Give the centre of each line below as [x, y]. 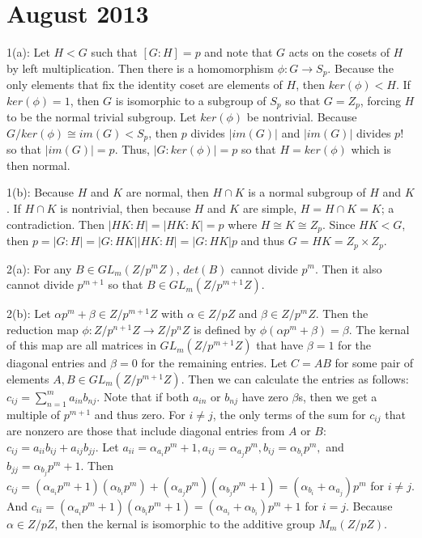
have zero [265, 396]
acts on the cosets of [339, 52]
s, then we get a [338, 396]
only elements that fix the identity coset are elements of [145, 85]
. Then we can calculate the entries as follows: [295, 378]
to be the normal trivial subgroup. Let [102, 117]
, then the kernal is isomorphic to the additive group [185, 523]
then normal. [38, 165]
